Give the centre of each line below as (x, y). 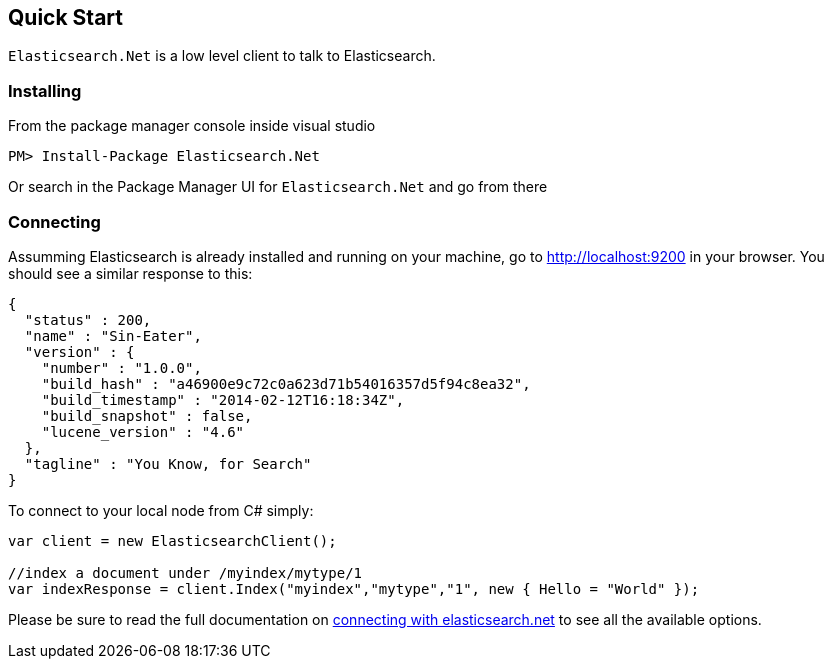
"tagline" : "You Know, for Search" (168, 463)
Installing (45, 90)
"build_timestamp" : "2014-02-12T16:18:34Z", (223, 399)
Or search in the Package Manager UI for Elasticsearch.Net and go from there (278, 187)
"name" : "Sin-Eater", (113, 335)
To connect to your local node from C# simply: (161, 510)
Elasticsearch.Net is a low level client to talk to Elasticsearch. (222, 56)
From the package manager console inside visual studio (192, 126)
